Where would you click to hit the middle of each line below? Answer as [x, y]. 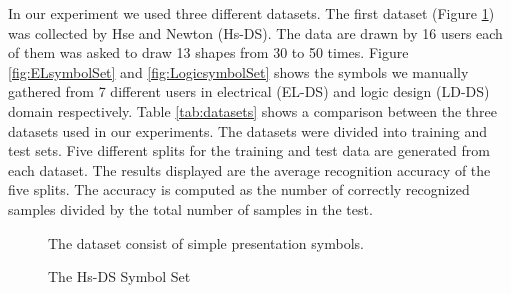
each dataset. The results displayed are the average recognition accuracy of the [249, 169]
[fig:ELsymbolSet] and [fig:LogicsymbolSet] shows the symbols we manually [238, 71]
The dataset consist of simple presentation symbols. [206, 242]
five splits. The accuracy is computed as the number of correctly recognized [239, 189]
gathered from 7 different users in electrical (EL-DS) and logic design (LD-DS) [249, 91]
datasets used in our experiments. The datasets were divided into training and [247, 130]
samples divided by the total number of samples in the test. [190, 208]
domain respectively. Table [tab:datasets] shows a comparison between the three [253, 110]
